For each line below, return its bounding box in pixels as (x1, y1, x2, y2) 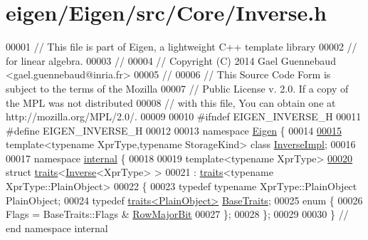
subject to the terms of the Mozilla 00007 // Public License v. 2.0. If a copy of (6, 80, 349, 95)
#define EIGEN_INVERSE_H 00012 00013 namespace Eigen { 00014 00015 (6, 122, 342, 137)
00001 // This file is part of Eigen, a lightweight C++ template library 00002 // (6, 39, 357, 54)
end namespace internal (6, 220, 108, 235)
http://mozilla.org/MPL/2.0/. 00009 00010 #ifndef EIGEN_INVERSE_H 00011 (6, 109, 362, 124)
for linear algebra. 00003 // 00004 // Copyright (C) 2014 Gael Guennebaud (6, 53, 336, 68)
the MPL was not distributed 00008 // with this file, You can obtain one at (6, 95, 336, 110)
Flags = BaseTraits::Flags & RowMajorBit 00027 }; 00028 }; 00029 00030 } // (6, 207, 349, 221)
